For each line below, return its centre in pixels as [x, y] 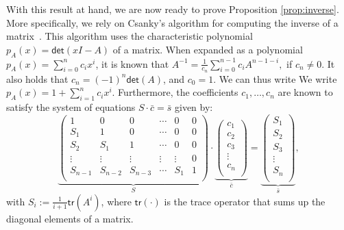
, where [116, 201]
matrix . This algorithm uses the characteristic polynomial [130, 36]
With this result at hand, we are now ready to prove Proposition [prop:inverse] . [173, 9]
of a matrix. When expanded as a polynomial [208, 49]
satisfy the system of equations [71, 107]
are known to [305, 92]
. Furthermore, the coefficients [175, 92]
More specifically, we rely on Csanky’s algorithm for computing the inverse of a [172, 22]
